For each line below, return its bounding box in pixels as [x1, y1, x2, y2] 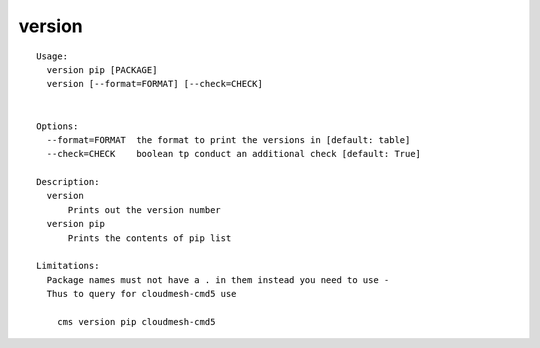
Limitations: [36, 260, 100, 272]
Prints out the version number [67, 204, 222, 215]
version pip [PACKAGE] [46, 64, 158, 75]
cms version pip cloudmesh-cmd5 [56, 316, 216, 327]
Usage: [36, 50, 69, 62]
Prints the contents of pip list [67, 232, 232, 244]
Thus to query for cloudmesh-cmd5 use [46, 288, 237, 300]
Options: [36, 120, 79, 132]
